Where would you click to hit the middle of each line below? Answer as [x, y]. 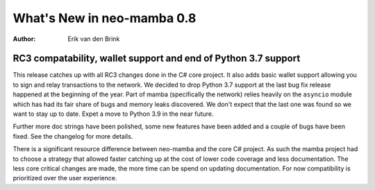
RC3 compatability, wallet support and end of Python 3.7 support [157, 59]
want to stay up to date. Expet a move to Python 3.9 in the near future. [114, 114]
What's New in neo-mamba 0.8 [105, 18]
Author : [24, 39]
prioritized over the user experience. [65, 178]
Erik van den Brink [94, 39]
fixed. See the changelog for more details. [73, 136]
